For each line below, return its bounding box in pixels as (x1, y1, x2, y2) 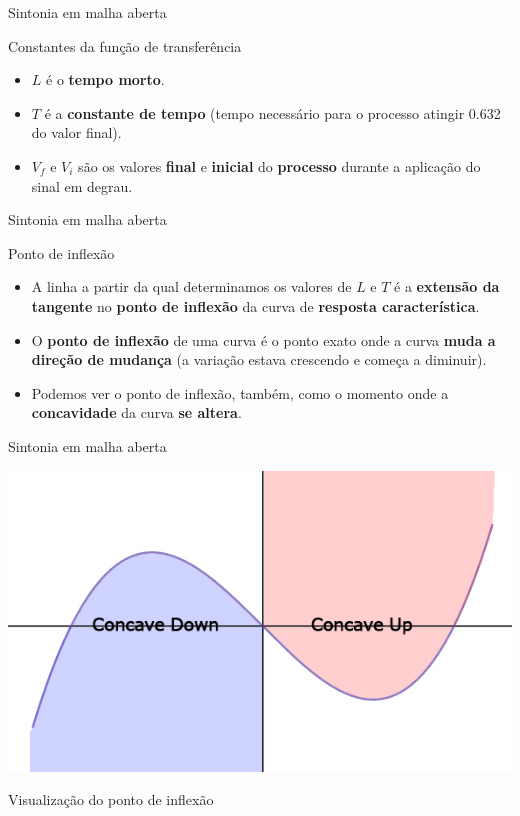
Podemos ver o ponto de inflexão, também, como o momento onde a (31, 382, 449, 403)
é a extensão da (394, 276, 500, 297)
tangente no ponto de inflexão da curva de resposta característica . (31, 295, 480, 316)
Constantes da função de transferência (8, 35, 242, 56)
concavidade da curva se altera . (31, 402, 242, 423)
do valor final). (31, 122, 122, 143)
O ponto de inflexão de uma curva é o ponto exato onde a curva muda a (31, 329, 496, 350)
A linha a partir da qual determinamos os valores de (31, 276, 352, 297)
